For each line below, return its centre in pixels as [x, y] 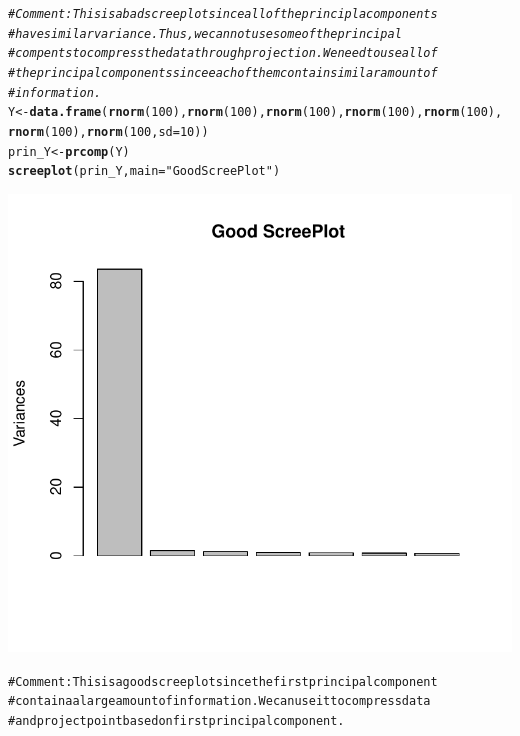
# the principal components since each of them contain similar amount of [223, 72]
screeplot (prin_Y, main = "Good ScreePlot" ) [144, 171]
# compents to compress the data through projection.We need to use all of [223, 53]
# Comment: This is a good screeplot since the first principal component [223, 681]
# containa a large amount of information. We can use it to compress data [219, 701]
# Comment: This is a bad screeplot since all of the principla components [223, 14]
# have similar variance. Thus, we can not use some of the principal [205, 33]
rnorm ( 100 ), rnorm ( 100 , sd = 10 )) [108, 131]
